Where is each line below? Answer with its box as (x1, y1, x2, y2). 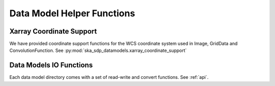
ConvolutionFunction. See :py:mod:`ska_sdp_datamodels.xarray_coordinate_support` (9, 47, 187, 53)
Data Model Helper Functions (9, 8, 135, 19)
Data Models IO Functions (9, 61, 93, 70)
